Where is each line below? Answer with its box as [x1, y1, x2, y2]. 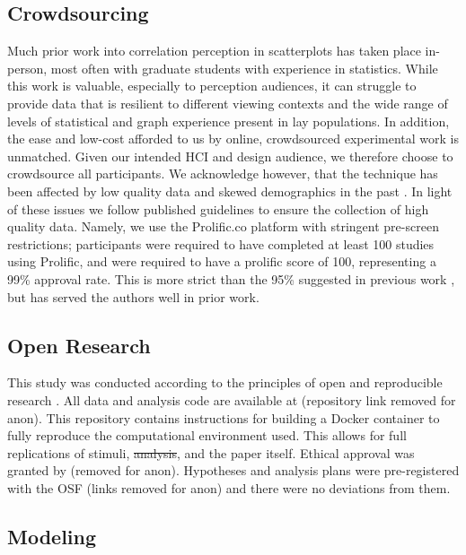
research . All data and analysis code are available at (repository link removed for [7, 390, 456, 409]
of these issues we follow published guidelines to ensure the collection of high [7, 199, 429, 218]
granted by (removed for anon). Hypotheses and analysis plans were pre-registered [7, 461, 460, 480]
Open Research [7, 331, 151, 359]
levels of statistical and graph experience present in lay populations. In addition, [7, 111, 450, 130]
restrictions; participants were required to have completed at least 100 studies [7, 234, 435, 253]
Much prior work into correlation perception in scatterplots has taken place [7, 41, 421, 60]
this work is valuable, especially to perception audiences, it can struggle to [7, 76, 417, 95]
